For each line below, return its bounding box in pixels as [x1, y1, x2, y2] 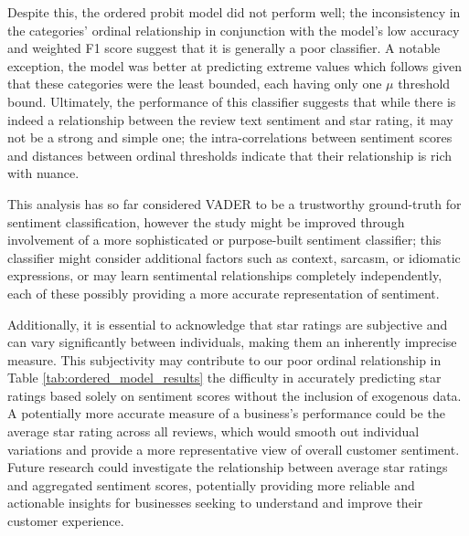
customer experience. [7, 511, 124, 531]
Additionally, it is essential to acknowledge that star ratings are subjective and [7, 314, 448, 333]
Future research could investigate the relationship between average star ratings [7, 457, 448, 477]
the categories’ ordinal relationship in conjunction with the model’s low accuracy [7, 20, 460, 39]
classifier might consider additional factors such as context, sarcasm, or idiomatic [7, 247, 461, 267]
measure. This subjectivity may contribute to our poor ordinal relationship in [7, 350, 442, 369]
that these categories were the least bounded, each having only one [7, 74, 382, 93]
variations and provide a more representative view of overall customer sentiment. [7, 439, 460, 458]
